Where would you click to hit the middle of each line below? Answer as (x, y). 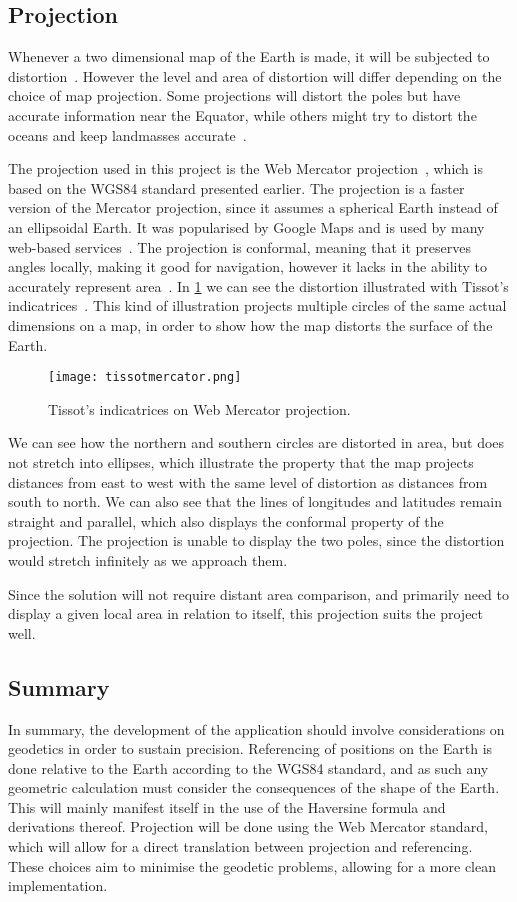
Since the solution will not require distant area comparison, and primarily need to (259, 593)
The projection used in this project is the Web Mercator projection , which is (245, 168)
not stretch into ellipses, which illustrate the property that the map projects (241, 461)
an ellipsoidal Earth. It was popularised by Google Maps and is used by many (246, 226)
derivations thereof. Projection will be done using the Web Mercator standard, (248, 826)
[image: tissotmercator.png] (145, 377)
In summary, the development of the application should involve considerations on (256, 728)
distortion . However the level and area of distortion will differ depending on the (255, 75)
